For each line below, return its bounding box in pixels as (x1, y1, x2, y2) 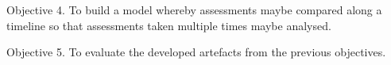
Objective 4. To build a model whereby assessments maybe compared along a (6, 2, 382, 17)
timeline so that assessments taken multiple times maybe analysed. (6, 17, 331, 33)
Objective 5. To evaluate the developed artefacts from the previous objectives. (6, 44, 386, 60)
